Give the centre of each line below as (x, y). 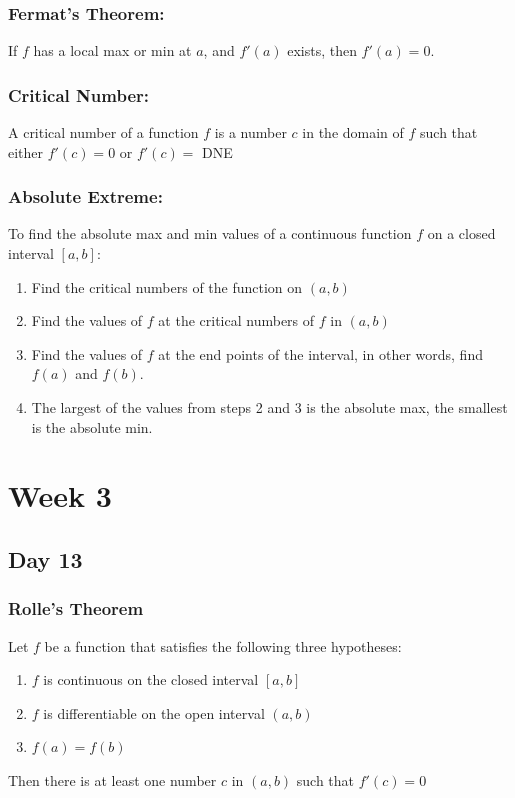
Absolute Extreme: (85, 196)
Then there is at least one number (112, 779)
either (26, 151)
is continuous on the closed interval (151, 679)
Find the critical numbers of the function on (167, 286)
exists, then (322, 50)
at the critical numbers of (236, 320)
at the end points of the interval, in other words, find (320, 353)
